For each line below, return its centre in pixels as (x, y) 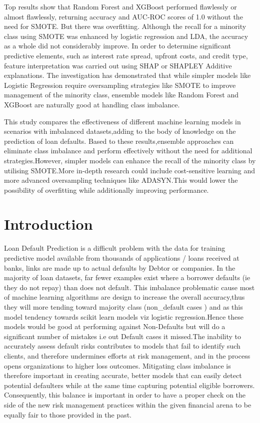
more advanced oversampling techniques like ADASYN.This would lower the (121, 180)
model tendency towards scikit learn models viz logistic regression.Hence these (124, 316)
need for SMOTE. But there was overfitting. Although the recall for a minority (125, 26)
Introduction (48, 224)
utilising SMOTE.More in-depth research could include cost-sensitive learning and (130, 170)
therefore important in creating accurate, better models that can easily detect (123, 375)
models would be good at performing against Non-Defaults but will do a (115, 326)
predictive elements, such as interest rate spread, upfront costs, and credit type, (126, 55)
